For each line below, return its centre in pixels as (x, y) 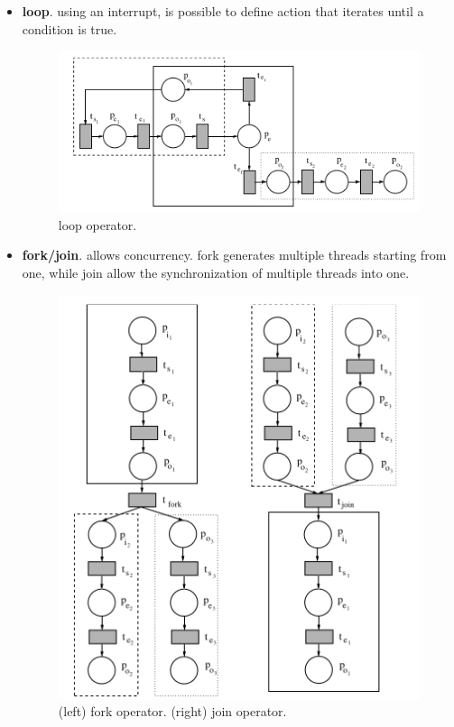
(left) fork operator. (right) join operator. (172, 711)
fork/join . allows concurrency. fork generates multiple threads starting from (234, 255)
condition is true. (69, 28)
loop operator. (97, 224)
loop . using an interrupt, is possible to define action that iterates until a (223, 11)
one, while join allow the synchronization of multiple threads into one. (216, 273)
